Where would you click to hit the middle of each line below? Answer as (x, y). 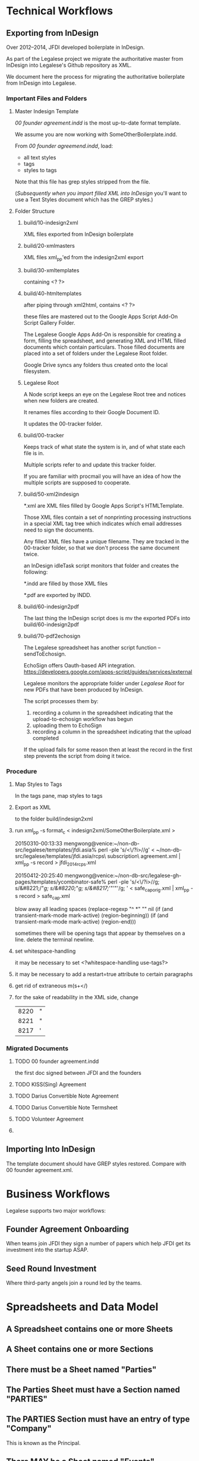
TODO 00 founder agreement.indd (57, 1061)
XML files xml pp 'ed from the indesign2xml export (83, 258)
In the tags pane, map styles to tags (59, 796)
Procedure (22, 772)
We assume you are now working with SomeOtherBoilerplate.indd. (96, 135)
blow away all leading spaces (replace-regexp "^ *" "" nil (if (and (94, 909)
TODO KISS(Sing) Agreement (50, 1084)
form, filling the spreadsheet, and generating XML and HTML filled (105, 341)
